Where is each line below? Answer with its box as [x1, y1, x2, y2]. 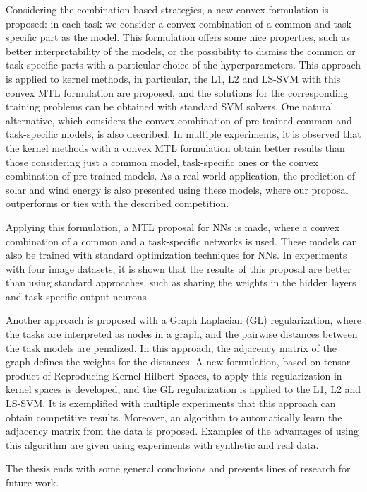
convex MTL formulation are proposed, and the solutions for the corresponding [6, 85, 349, 100]
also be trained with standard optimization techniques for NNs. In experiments [6, 247, 347, 262]
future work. [6, 475, 59, 489]
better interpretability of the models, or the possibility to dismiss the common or [6, 43, 356, 58]
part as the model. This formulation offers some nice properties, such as [40, 30, 351, 45]
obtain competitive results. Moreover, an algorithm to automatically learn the [6, 409, 342, 424]
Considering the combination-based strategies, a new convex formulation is [6, 2, 329, 16]
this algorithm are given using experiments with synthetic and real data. [6, 437, 319, 452]
